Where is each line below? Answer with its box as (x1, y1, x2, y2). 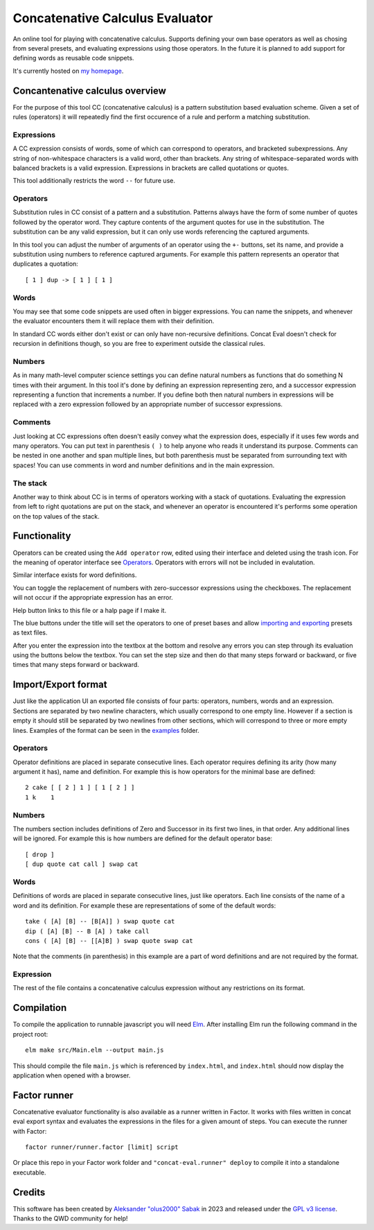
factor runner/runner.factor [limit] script (25, 1143, 179, 1151)
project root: (12, 1030, 48, 1038)
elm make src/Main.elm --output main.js (25, 1046, 164, 1054)
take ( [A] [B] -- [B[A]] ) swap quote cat (25, 917, 175, 926)
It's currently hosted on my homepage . (12, 67, 124, 75)
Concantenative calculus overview (12, 85, 166, 96)
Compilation (12, 1002, 67, 1014)
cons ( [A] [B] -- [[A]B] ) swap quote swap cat (25, 937, 193, 944)
